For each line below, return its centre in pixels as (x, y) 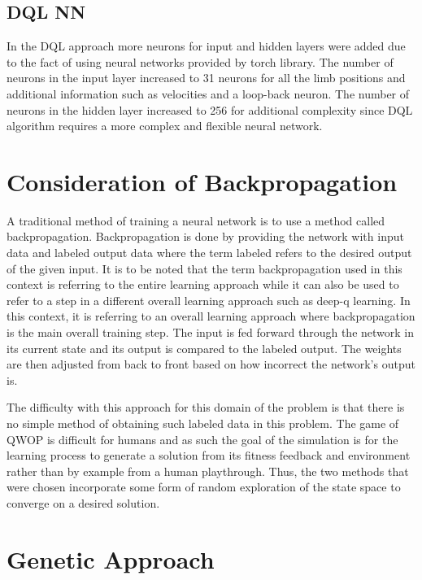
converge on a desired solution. (83, 502)
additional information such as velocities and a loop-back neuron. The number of (208, 93)
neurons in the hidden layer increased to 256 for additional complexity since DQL (210, 109)
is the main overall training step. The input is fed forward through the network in (211, 332)
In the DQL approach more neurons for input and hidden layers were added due (206, 46)
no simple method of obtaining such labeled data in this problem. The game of (203, 423)
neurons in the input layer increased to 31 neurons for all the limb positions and (206, 78)
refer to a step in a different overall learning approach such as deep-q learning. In (209, 300)
